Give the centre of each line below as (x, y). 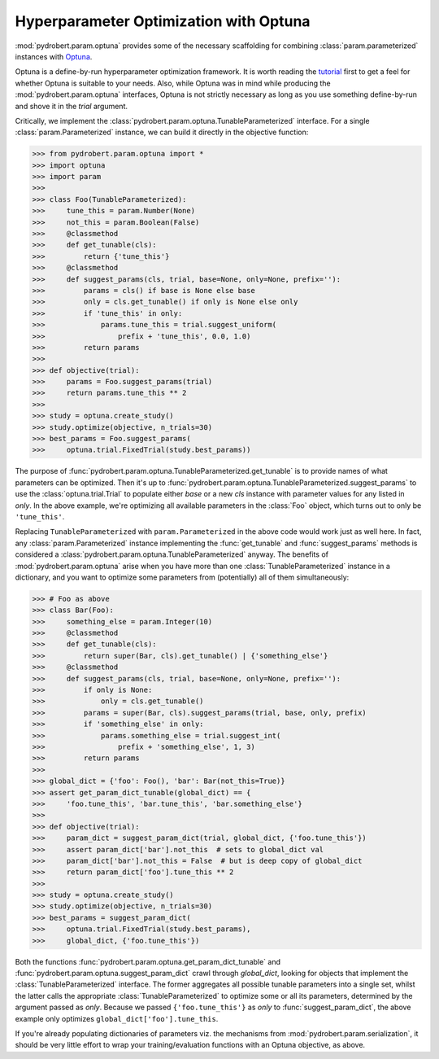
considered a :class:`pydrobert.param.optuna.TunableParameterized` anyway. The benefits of (172, 554)
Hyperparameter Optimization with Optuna (163, 21)
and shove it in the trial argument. (71, 106)
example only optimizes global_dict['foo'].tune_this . (117, 1018)
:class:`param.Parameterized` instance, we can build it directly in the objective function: (162, 132)
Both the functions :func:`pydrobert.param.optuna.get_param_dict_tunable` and (148, 961)
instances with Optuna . (54, 56)
